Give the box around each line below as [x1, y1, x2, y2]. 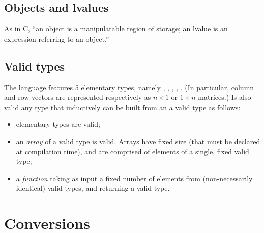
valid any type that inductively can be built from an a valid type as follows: [4, 102, 241, 112]
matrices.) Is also [198, 92, 251, 103]
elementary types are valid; [16, 119, 100, 129]
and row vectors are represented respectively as [4, 92, 151, 103]
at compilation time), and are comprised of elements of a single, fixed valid [16, 146, 249, 156]
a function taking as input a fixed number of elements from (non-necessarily [16, 173, 253, 183]
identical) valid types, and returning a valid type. [16, 183, 170, 193]
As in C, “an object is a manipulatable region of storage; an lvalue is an [4, 23, 228, 34]
